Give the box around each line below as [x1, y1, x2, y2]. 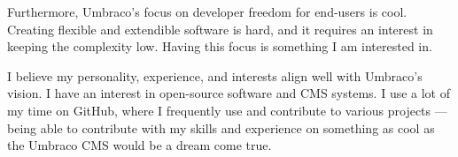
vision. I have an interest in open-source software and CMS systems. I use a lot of [7, 84, 451, 102]
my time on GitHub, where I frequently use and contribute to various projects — [7, 101, 447, 119]
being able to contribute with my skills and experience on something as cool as [7, 118, 435, 137]
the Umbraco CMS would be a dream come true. [7, 136, 272, 154]
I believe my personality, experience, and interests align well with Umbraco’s [7, 66, 423, 85]
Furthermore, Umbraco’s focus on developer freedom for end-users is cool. [7, 3, 408, 20]
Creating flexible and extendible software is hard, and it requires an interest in [7, 19, 433, 38]
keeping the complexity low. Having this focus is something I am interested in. [7, 37, 432, 56]
